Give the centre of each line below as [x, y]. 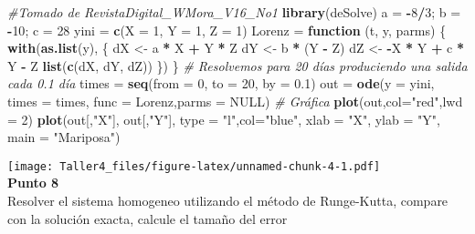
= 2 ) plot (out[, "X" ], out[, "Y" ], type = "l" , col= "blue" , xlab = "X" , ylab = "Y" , [224, 119]
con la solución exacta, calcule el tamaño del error [148, 218]
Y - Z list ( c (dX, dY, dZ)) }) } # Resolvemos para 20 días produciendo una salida [237, 65]
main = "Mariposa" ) [64, 137]
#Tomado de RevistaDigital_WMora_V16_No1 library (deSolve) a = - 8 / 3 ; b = [234, 12]
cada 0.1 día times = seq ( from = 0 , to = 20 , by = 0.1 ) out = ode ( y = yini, [221, 83]
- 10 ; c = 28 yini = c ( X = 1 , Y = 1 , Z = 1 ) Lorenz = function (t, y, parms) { [227, 30]
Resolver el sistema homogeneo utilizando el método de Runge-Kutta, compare [228, 200]
